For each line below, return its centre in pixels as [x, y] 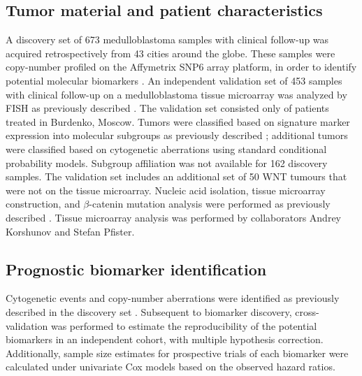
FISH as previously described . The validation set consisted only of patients [167, 108]
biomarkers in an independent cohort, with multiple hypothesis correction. [165, 339]
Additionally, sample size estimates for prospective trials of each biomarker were [177, 353]
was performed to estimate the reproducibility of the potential [184, 325]
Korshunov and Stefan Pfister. [70, 231]
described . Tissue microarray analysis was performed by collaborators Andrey [174, 217]
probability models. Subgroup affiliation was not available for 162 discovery [167, 162]
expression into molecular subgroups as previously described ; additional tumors [177, 135]
